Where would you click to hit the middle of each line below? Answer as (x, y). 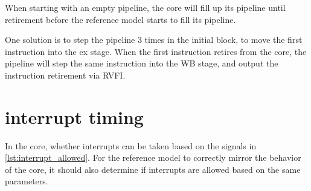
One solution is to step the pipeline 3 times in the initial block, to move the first (154, 40)
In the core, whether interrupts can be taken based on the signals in (131, 145)
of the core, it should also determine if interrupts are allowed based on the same (153, 169)
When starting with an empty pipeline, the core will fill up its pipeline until (145, 7)
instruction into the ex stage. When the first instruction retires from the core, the (156, 51)
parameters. (27, 181)
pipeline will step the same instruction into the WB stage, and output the (142, 63)
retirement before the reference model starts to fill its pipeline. (120, 19)
